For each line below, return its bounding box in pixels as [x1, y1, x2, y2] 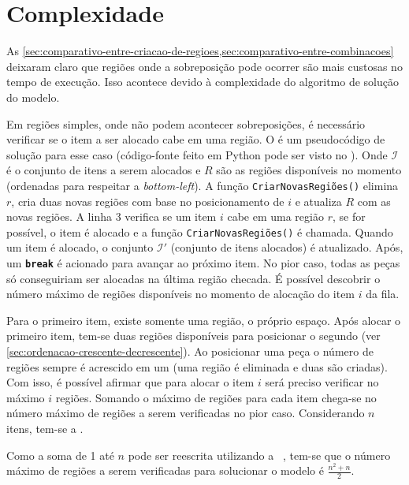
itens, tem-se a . [6, 420, 84, 436]
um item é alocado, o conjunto [6, 239, 154, 256]
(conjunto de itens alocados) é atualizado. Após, [170, 239, 403, 256]
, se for [332, 208, 366, 225]
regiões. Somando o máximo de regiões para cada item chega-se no [55, 389, 377, 405]
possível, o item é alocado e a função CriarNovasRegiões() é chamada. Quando [6, 223, 393, 240]
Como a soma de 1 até [6, 446, 114, 463]
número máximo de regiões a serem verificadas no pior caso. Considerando [6, 405, 365, 421]
